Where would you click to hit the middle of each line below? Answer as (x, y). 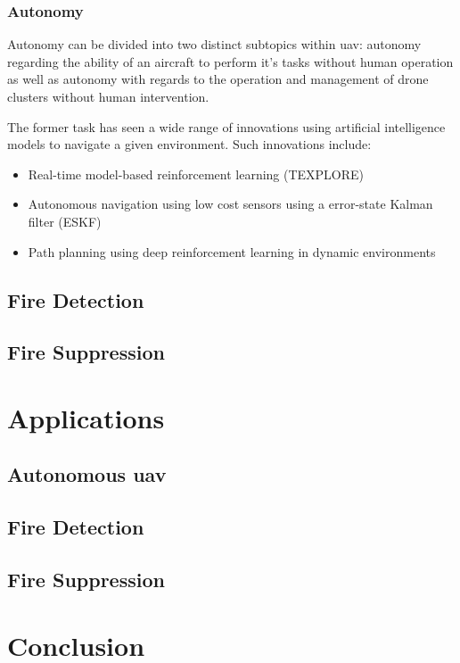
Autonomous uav (87, 474)
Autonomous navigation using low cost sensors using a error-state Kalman (230, 204)
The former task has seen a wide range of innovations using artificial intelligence (226, 126)
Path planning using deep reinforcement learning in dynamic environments (232, 251)
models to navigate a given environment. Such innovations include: (189, 144)
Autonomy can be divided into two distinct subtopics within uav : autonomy (214, 44)
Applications (86, 417)
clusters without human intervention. (108, 96)
